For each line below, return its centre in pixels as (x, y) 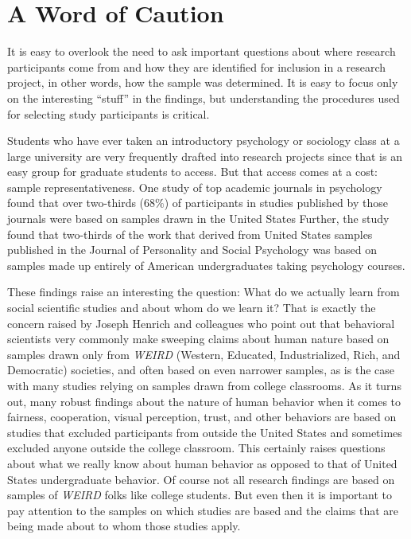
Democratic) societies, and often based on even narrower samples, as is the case (201, 370)
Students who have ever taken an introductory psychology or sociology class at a (204, 141)
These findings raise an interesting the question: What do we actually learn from (204, 292)
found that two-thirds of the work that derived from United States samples (190, 234)
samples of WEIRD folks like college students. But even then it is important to (200, 495)
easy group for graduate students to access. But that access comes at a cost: (193, 172)
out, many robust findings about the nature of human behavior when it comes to (204, 401)
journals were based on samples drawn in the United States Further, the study (198, 219)
